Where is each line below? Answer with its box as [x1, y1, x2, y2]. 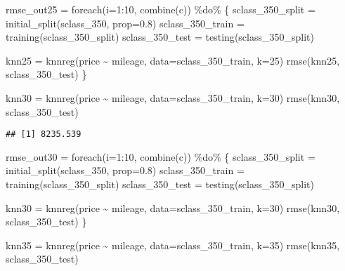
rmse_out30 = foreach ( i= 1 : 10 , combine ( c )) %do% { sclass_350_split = [6, 149, 315, 164]
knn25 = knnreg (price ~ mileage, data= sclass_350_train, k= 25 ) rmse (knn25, [6, 53, 340, 67]
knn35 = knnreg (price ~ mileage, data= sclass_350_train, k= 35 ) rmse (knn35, [6, 237, 340, 252]
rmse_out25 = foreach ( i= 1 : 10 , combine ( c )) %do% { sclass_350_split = [6, 2, 315, 16]
